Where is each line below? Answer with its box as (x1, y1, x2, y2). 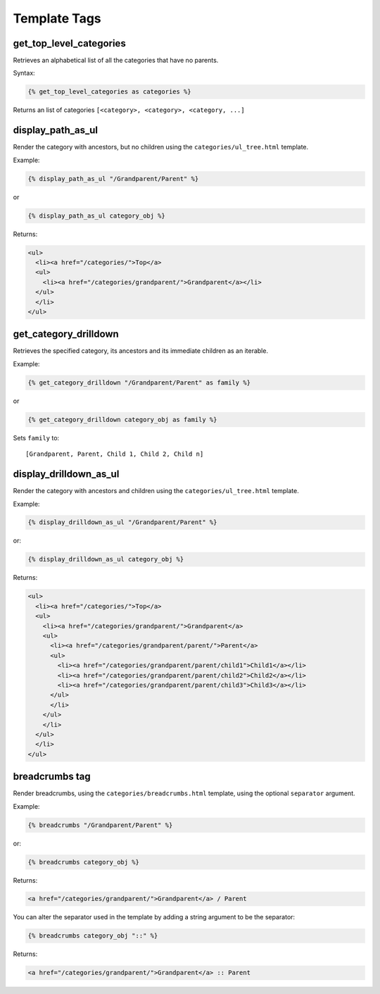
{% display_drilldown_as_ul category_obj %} (27, 555, 184, 564)
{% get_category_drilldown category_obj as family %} (27, 416, 217, 423)
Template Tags (13, 11, 101, 26)
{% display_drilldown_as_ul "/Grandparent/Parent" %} (27, 518, 217, 526)
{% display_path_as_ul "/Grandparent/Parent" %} (27, 175, 199, 182)
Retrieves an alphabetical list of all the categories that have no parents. (13, 56, 219, 65)
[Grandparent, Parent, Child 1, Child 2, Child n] (25, 450, 204, 458)
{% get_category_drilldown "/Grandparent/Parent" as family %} (27, 378, 251, 387)
